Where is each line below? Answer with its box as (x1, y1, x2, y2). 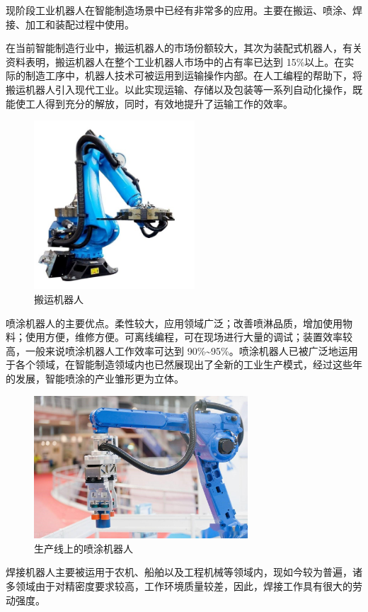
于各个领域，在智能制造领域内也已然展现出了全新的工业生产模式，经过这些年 (6, 357, 362, 372)
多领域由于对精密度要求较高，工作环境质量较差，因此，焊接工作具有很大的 (6, 578, 352, 593)
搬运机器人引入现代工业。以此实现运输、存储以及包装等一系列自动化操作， (6, 81, 352, 96)
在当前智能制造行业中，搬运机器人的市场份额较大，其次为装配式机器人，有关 (6, 40, 362, 55)
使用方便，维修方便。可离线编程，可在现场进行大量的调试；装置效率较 (25, 329, 352, 344)
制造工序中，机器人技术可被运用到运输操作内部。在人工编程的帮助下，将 (25, 68, 362, 83)
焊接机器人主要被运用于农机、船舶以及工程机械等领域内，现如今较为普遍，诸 (6, 565, 362, 579)
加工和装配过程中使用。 (25, 16, 134, 31)
